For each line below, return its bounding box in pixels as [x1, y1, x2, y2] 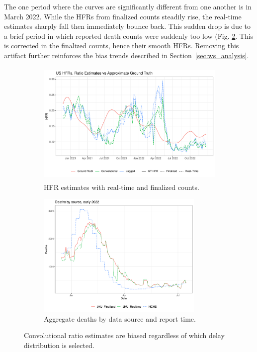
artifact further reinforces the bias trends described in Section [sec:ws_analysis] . [4, 50, 249, 60]
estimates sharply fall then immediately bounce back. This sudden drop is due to [4, 21, 251, 31]
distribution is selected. [24, 340, 94, 351]
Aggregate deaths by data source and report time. [44, 313, 196, 324]
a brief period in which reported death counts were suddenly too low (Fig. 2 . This [4, 30, 254, 41]
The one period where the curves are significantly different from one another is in [4, 1, 252, 11]
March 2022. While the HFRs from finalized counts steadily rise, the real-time [4, 11, 242, 21]
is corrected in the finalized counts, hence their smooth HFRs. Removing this [4, 40, 239, 51]
